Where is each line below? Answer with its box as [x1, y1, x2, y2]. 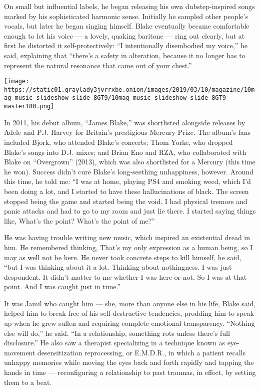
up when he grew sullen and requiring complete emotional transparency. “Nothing [4, 318, 255, 328]
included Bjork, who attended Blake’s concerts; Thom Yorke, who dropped [4, 136, 233, 147]
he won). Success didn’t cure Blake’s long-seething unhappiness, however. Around [4, 166, 253, 176]
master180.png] [4, 103, 54, 110]
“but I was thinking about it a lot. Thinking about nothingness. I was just [4, 262, 232, 272]
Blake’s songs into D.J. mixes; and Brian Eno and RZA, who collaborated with [4, 146, 246, 157]
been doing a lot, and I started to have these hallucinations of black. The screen [4, 185, 249, 196]
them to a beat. [4, 376, 52, 387]
